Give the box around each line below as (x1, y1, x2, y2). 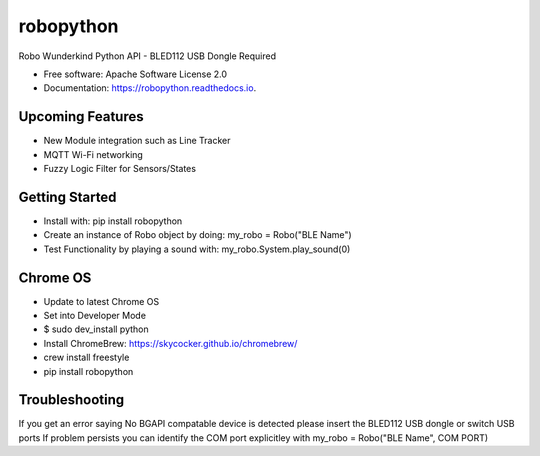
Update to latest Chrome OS (43, 295, 160, 307)
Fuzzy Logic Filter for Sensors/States (43, 163, 197, 175)
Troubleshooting (18, 391, 125, 409)
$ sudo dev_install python (43, 323, 149, 335)
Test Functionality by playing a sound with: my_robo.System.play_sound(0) (43, 243, 351, 255)
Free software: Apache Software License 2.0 (43, 68, 228, 80)
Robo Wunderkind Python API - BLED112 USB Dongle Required (18, 50, 277, 62)
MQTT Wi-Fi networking (43, 148, 144, 160)
